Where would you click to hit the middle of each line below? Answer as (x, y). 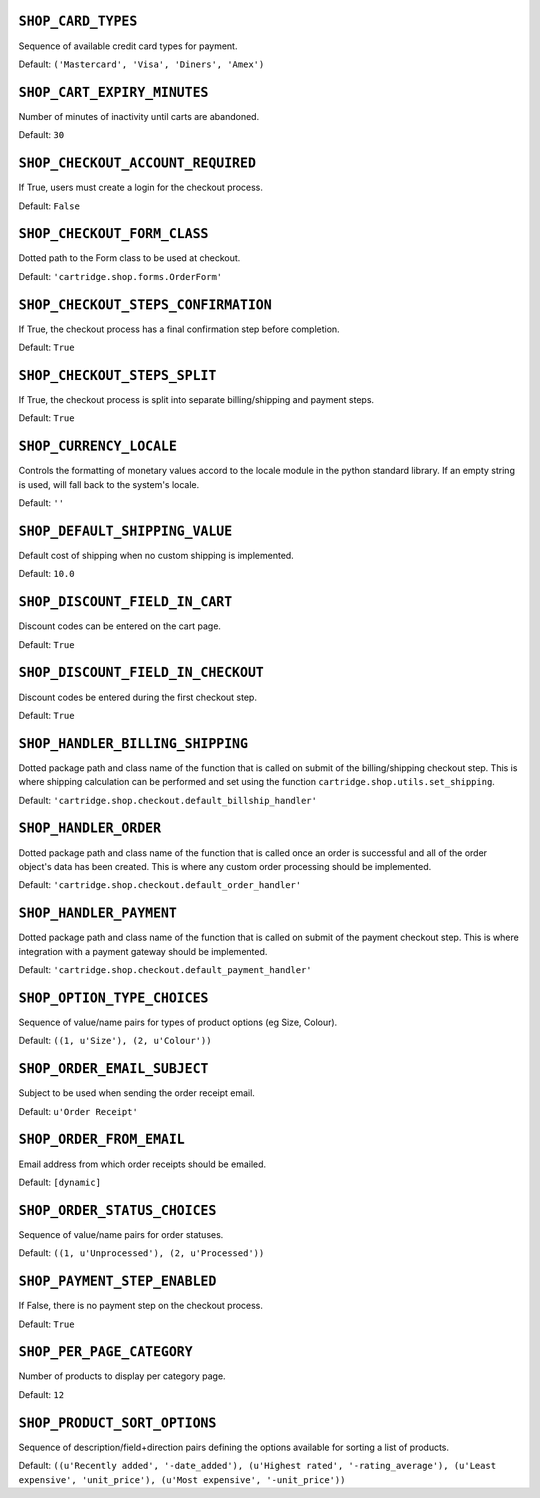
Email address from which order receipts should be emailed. (142, 1164)
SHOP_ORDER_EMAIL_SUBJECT (113, 1069)
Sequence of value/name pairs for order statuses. (121, 1234)
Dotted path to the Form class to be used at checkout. (129, 258)
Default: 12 (41, 1394)
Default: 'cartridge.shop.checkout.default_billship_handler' (167, 800)
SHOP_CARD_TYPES (78, 21)
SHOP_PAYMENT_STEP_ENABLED (117, 1281)
